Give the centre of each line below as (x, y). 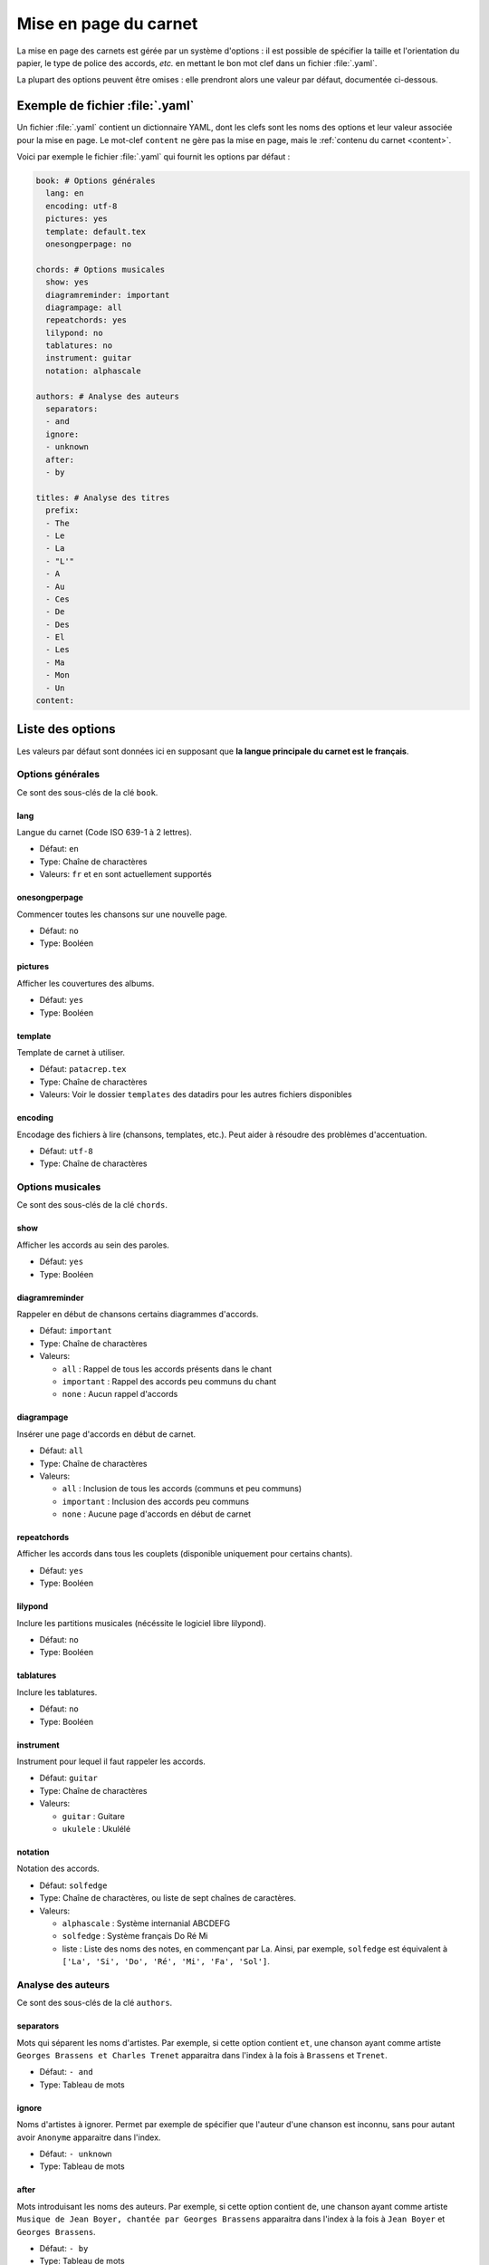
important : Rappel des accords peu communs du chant (169, 1381)
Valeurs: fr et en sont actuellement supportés (125, 874)
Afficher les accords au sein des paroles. (93, 1245)
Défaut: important (76, 1331)
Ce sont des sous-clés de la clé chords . (92, 1205)
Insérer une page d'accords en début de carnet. (106, 1434)
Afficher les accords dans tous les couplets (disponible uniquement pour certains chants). (185, 1554)
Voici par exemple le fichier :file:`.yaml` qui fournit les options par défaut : (153, 157)
